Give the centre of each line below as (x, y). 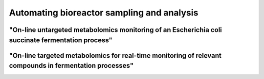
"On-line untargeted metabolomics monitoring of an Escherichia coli (116, 30)
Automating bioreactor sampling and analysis (104, 13)
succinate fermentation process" (61, 40)
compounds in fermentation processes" (71, 66)
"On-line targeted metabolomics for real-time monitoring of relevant (115, 55)
